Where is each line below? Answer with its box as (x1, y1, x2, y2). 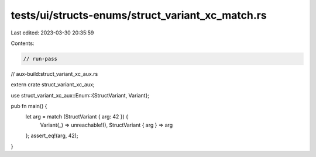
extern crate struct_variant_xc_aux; (11, 81, 95, 88)
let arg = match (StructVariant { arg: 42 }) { (25, 113, 129, 120)
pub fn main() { (11, 103, 47, 110)
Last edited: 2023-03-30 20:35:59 (11, 29, 94, 36)
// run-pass (23, 55, 58, 62)
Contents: (11, 40, 35, 47)
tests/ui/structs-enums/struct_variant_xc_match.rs (11, 9, 267, 22)
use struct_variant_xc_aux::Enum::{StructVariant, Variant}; (11, 92, 149, 99)
